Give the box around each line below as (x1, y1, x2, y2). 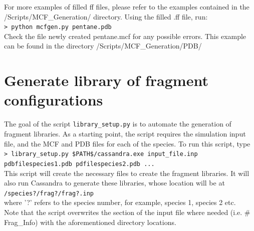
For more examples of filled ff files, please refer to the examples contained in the (4, 1, 249, 11)
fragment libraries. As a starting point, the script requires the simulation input (4, 128, 246, 138)
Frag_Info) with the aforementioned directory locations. (4, 216, 176, 227)
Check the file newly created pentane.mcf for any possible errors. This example (4, 30, 246, 41)
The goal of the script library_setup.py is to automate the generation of (4, 118, 231, 129)
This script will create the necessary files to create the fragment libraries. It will (4, 167, 249, 178)
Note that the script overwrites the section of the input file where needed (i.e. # (4, 206, 250, 217)
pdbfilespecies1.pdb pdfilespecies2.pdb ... (4, 160, 155, 167)
